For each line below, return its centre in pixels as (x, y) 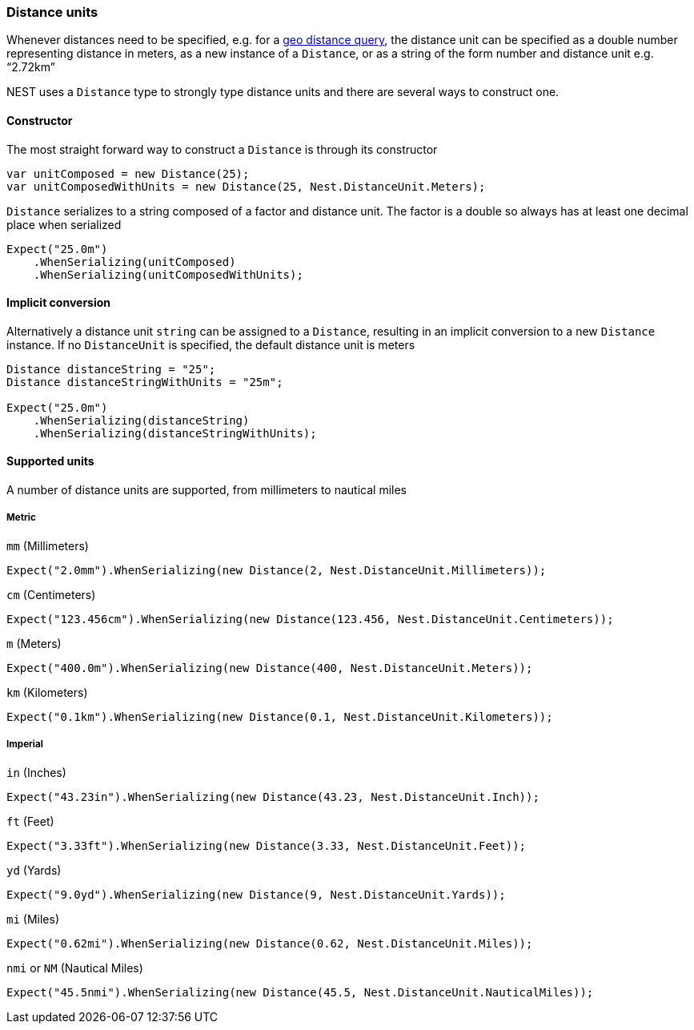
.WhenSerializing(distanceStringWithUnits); (175, 433)
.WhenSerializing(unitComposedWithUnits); (168, 274)
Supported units (50, 461)
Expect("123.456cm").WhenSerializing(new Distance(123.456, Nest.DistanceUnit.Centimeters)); (310, 619)
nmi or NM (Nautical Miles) (75, 968)
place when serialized (64, 224)
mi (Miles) (33, 919)
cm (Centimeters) (51, 594)
